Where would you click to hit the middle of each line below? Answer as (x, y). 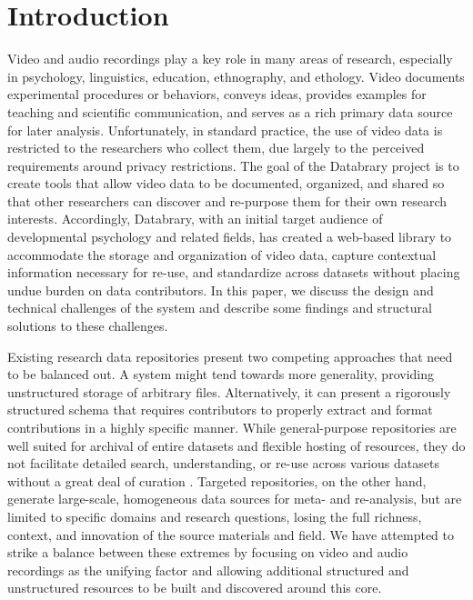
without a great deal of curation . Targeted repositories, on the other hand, (217, 480)
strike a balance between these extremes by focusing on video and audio (208, 552)
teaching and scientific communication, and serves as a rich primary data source (230, 111)
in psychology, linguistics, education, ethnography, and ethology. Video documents (236, 76)
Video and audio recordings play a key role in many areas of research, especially (230, 59)
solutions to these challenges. (88, 326)
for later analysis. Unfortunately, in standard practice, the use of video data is (225, 130)
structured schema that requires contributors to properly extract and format (220, 410)
